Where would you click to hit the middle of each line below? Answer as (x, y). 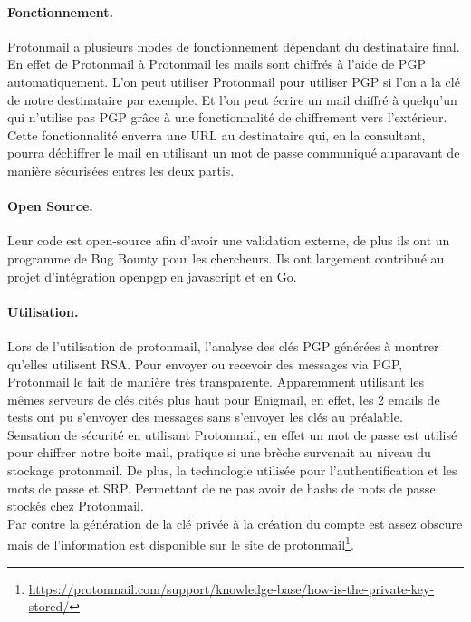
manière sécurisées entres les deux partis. (121, 170)
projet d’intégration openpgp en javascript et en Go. (152, 276)
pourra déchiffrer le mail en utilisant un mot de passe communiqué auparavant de (234, 153)
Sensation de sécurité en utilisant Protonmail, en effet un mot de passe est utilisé (232, 434)
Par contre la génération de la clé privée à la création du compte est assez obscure (235, 523)
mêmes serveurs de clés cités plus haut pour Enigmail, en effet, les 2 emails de (224, 399)
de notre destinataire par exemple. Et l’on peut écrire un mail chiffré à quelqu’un (232, 99)
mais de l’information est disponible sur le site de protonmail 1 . (181, 543)
